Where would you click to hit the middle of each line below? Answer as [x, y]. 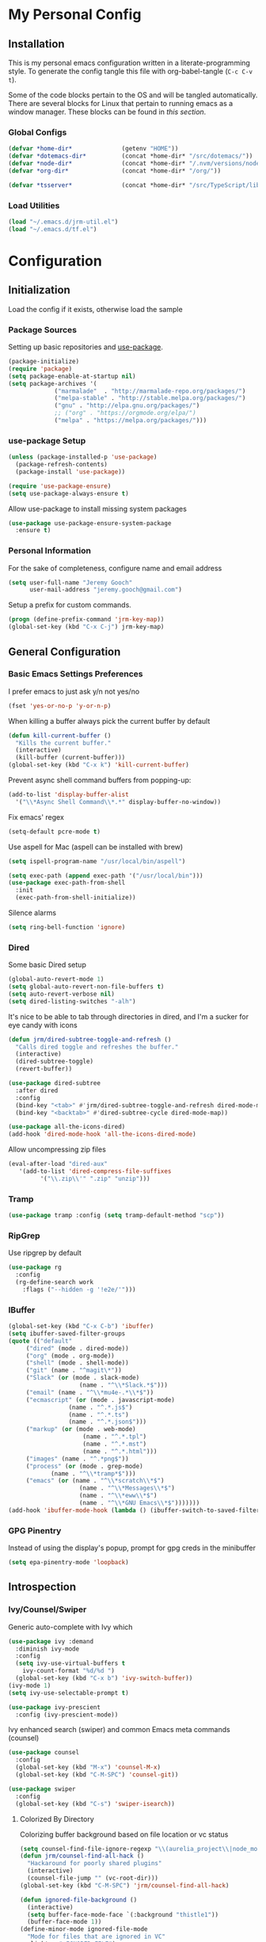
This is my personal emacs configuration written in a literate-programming [129, 63]
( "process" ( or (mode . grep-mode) [85, 1466]
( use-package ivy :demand [51, 1641]
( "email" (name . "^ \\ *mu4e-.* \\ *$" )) [90, 1392]
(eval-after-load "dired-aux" [58, 1164]
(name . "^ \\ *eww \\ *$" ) [118, 1496]
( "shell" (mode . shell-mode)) [77, 1363]
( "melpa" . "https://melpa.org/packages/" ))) [131, 421]
